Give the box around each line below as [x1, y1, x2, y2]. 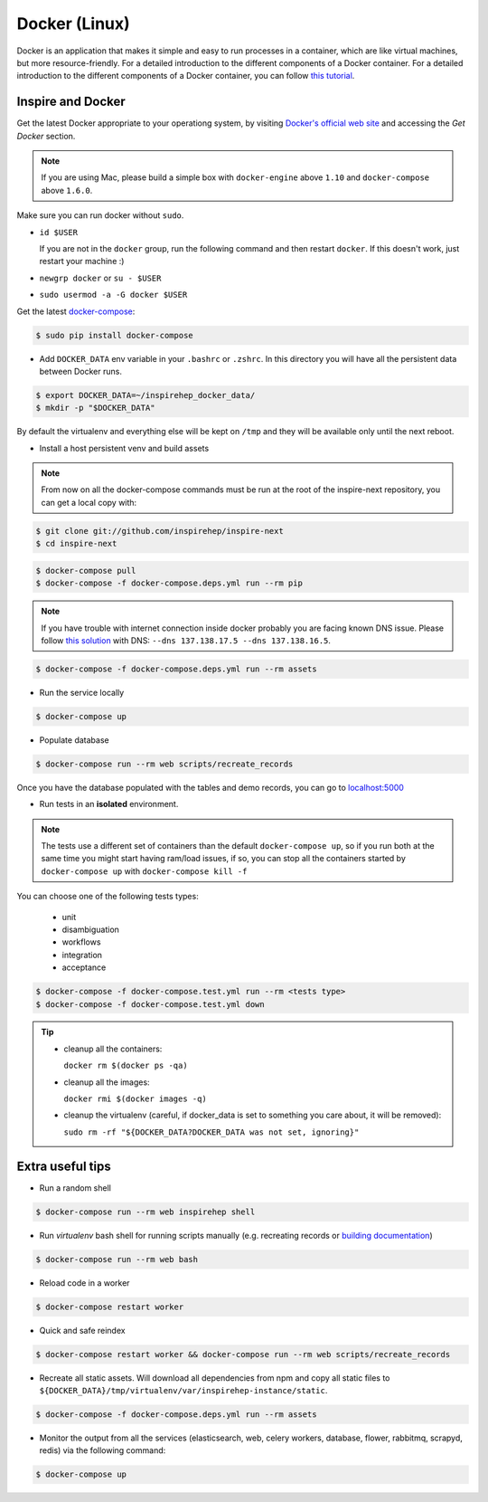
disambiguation [61, 924, 119, 935]
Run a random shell [39, 1182, 112, 1193]
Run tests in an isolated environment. [39, 799, 179, 810]
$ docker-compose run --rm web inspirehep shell [35, 1206, 256, 1217]
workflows [61, 936, 101, 947]
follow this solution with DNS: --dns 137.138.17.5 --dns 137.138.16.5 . [41, 634, 332, 646]
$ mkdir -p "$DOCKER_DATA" [35, 403, 155, 414]
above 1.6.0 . [41, 185, 93, 195]
